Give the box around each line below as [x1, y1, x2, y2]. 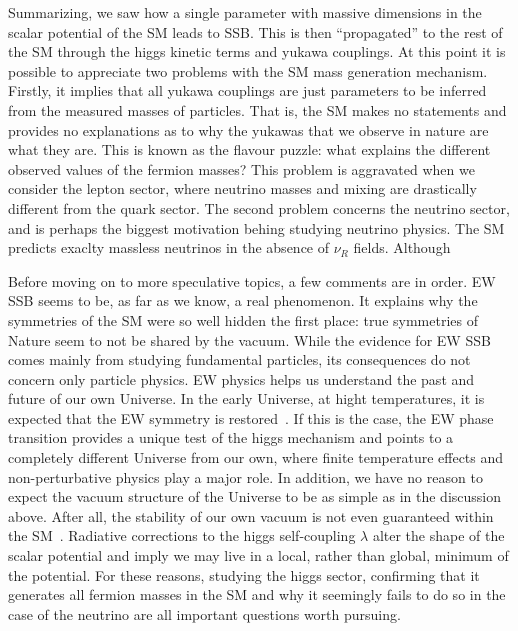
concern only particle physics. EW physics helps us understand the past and [8, 368, 475, 389]
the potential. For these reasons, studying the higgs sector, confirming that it [8, 564, 480, 585]
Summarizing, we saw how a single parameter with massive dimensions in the [8, 2, 482, 22]
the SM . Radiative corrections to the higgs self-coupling [8, 525, 356, 546]
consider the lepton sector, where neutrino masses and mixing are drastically [8, 178, 477, 199]
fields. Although [353, 237, 451, 258]
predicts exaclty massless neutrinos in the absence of [8, 237, 330, 258]
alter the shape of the [372, 525, 505, 546]
